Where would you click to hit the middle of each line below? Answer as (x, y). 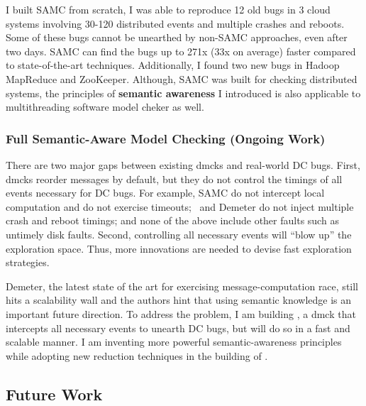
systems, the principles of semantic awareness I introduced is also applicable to (183, 93)
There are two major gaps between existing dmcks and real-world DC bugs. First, (183, 164)
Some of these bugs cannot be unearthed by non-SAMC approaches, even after (177, 37)
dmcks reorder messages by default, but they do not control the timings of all (174, 179)
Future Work (54, 394)
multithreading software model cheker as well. (105, 107)
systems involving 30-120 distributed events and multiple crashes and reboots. (175, 23)
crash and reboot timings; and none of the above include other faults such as (172, 220)
